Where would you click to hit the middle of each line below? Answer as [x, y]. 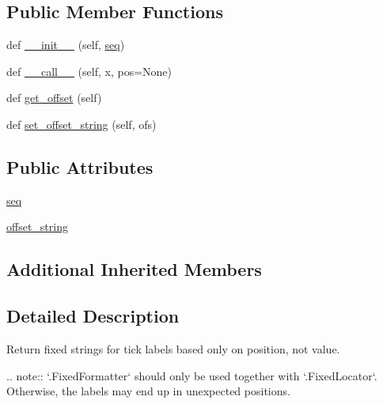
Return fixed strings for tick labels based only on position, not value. [173, 348]
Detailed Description [93, 316]
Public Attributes [80, 166]
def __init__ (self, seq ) [66, 45]
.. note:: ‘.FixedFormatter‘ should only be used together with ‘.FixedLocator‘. [192, 375]
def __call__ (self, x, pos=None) [89, 71]
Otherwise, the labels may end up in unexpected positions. [148, 391]
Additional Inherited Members [134, 269]
